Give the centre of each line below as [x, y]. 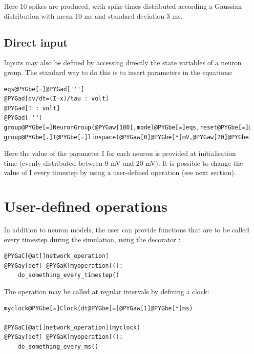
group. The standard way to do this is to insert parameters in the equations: [118, 72]
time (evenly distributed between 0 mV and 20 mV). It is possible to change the [124, 163]
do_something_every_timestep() [69, 275]
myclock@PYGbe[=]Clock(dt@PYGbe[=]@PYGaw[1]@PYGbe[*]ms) [98, 308]
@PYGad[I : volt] [32, 108]
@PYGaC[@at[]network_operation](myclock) [72, 327]
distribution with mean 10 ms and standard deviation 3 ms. [93, 15]
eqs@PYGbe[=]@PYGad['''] [44, 89]
